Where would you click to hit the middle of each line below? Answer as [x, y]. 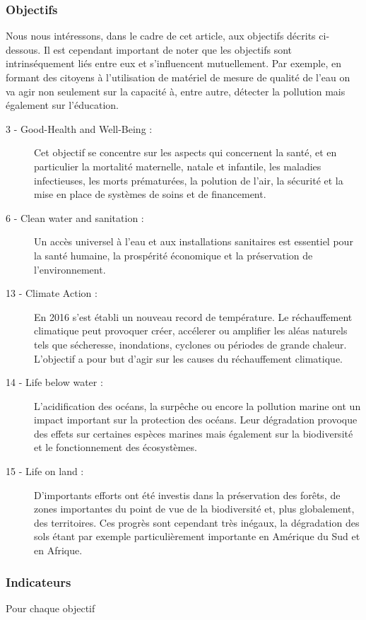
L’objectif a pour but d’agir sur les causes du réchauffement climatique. [188, 358]
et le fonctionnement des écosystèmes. [116, 447]
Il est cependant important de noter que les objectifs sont [168, 49]
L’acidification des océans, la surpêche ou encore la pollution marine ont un [197, 405]
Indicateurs [39, 581]
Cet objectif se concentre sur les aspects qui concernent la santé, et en [185, 152]
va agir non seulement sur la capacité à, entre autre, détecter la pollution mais [176, 91]
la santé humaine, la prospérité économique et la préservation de [173, 255]
